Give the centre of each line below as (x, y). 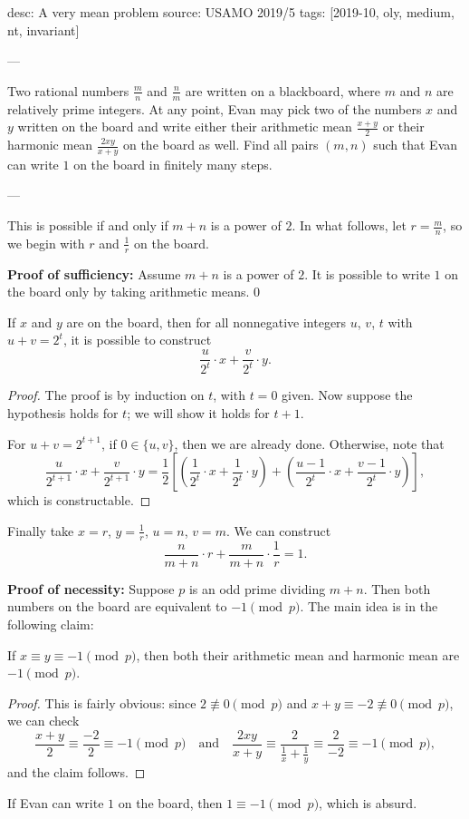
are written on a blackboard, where (283, 90)
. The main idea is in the (369, 606)
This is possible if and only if (88, 225)
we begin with (46, 243)
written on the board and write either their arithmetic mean (185, 127)
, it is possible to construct (137, 340)
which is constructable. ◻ (79, 500)
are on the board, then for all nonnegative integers (206, 322)
